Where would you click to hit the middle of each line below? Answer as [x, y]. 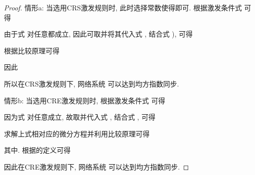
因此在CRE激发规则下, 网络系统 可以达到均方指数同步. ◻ [97, 166]
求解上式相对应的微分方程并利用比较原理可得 [77, 133]
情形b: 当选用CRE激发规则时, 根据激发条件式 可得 [85, 100]
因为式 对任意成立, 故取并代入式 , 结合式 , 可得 [80, 117]
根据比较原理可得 [32, 50]
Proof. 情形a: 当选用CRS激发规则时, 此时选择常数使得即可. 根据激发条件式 [123, 7]
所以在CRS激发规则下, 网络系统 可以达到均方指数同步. [92, 83]
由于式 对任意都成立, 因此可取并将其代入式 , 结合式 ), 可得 [99, 34]
